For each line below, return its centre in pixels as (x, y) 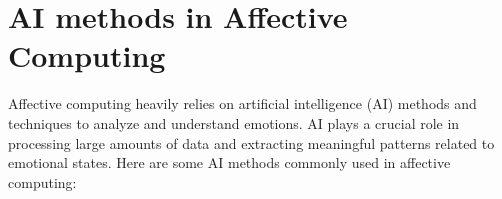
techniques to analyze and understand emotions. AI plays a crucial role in (234, 122)
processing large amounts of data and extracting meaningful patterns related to (251, 142)
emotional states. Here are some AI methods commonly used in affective (229, 162)
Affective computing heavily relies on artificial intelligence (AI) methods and (242, 103)
